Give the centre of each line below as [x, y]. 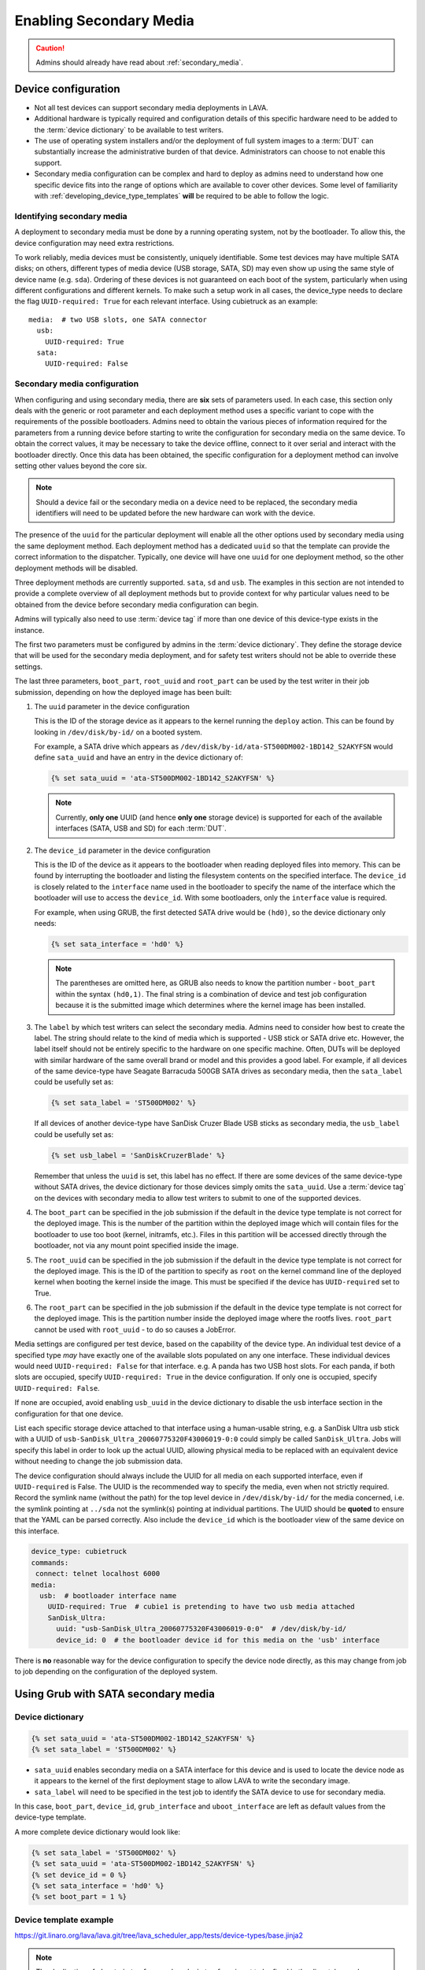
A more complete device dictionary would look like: [98, 1831]
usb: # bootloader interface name [108, 1596]
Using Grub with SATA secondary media [115, 1694]
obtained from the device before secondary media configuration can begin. [137, 604]
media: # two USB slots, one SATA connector [118, 320]
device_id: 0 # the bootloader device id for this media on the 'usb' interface [218, 1640]
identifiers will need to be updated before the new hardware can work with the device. [176, 513]
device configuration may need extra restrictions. [94, 243]
